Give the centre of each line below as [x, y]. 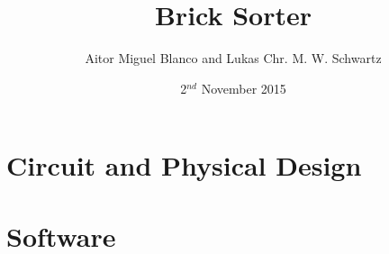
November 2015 [244, 88]
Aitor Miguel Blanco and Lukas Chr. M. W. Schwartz [233, 58]
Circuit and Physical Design [184, 165]
